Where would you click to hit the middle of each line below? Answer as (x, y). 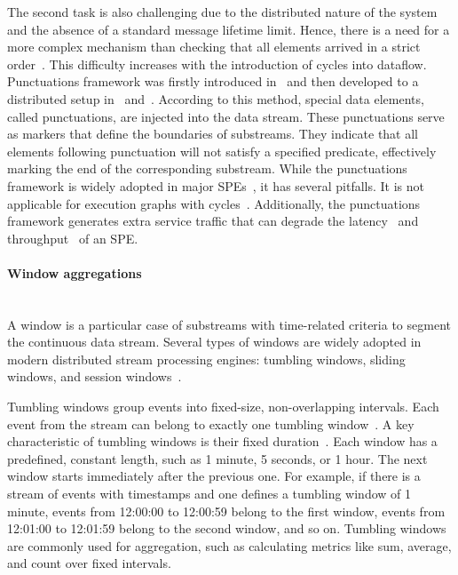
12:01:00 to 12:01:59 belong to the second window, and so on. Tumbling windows (227, 528)
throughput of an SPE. (73, 238)
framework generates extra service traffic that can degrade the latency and (213, 221)
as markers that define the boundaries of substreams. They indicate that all (213, 134)
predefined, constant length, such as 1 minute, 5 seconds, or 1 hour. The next (217, 458)
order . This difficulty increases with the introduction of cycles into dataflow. (217, 64)
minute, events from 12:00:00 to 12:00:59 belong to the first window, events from (226, 511)
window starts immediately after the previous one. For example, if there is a (214, 476)
